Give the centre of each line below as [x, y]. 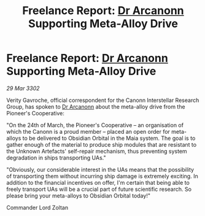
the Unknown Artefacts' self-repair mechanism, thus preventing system [97, 151]
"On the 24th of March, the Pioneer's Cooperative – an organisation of [95, 125]
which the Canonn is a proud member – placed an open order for [88, 131]
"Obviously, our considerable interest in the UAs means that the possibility [100, 169]
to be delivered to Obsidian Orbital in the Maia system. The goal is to [109, 138]
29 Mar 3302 [23, 88]
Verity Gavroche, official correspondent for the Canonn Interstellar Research [103, 100]
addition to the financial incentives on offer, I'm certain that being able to [98, 182]
